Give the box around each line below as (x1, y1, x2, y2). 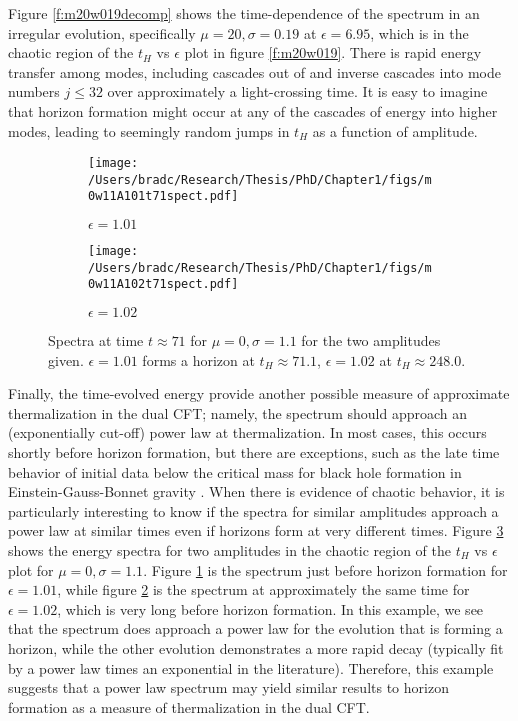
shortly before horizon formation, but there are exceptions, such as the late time (8, 442, 500, 463)
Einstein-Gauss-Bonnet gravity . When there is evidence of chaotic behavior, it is (8, 481, 505, 502)
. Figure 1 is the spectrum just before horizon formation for (143, 559, 508, 580)
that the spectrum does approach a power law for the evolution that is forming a (8, 618, 503, 639)
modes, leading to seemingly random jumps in (8, 120, 290, 141)
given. (48, 349, 84, 370)
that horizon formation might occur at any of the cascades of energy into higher (8, 100, 498, 121)
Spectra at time (48, 330, 144, 351)
